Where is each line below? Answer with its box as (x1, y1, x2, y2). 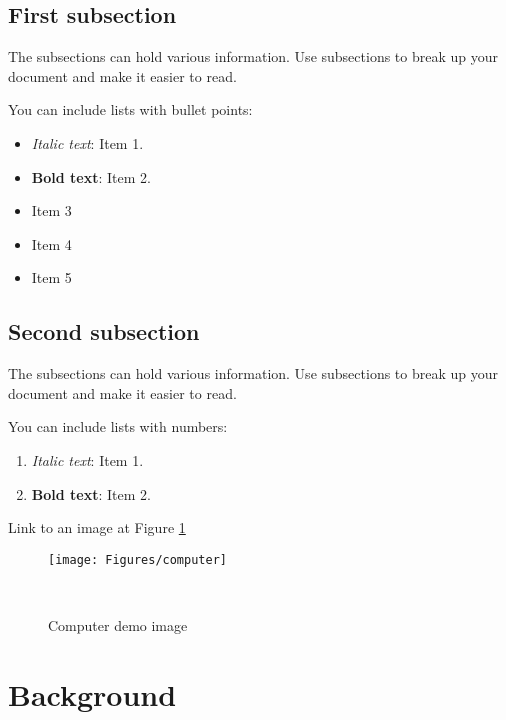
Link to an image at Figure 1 (8, 517, 186, 538)
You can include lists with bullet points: (8, 99, 253, 120)
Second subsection (8, 316, 200, 347)
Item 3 (31, 200, 72, 221)
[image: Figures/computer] (48, 552, 227, 567)
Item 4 (31, 233, 72, 254)
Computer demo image (48, 614, 188, 635)
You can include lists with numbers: (8, 416, 228, 437)
